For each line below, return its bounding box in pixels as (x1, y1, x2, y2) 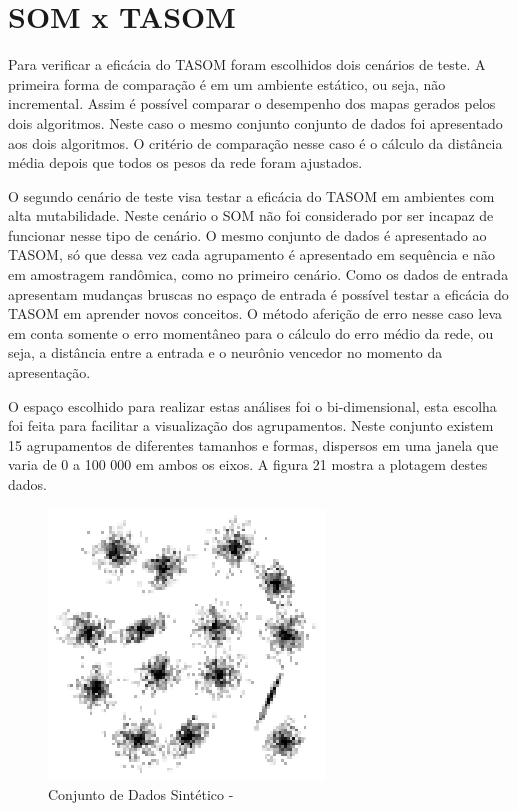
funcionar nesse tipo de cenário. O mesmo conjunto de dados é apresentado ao (8, 224, 487, 245)
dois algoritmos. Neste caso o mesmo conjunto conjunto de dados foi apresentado (8, 112, 503, 133)
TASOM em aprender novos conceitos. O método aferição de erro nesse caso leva (8, 303, 503, 324)
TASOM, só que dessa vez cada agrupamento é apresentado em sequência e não (8, 244, 495, 265)
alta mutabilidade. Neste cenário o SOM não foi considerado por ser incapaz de (8, 205, 494, 226)
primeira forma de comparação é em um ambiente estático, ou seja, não (8, 73, 446, 94)
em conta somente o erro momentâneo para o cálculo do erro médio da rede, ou (8, 322, 494, 343)
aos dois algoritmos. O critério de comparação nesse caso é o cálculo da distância (8, 132, 503, 153)
